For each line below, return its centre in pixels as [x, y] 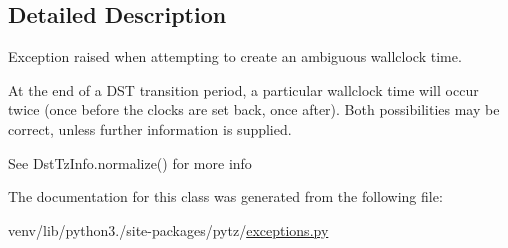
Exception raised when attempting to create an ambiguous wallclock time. [235, 56]
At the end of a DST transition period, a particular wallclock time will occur [243, 89]
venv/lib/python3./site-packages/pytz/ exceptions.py [168, 229]
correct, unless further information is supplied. [150, 128]
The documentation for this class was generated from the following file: [225, 196]
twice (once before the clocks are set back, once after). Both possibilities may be [254, 109]
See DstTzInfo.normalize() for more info [130, 162]
